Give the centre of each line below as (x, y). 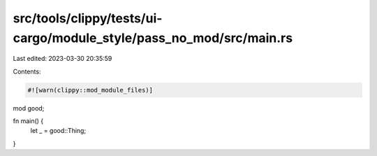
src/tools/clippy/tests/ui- (88, 18)
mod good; (29, 108)
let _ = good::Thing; (58, 131)
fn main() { (28, 121)
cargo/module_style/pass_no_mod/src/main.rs (153, 38)
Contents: (27, 71)
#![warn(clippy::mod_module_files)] (90, 90)
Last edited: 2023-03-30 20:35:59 (62, 59)
